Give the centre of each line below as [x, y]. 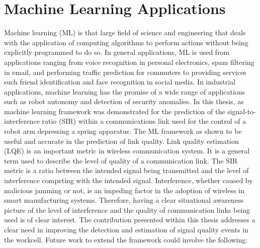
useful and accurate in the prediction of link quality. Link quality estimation [121, 141]
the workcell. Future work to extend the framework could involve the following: [126, 239]
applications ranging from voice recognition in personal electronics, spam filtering [129, 62]
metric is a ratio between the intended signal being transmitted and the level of [126, 170]
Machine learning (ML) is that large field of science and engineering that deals [125, 32]
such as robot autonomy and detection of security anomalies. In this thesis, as [124, 101]
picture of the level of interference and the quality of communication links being [127, 210]
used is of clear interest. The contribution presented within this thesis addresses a [130, 220]
